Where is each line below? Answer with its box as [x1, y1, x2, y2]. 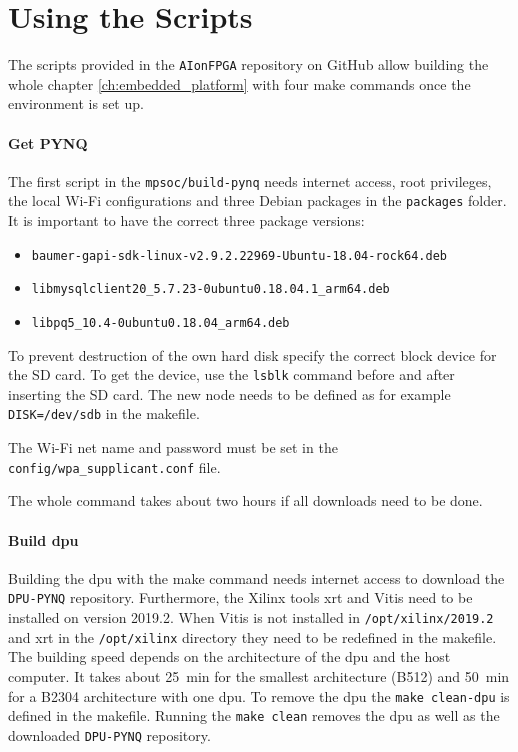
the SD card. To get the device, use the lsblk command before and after [8, 364, 455, 385]
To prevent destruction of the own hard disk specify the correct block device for [8, 344, 497, 365]
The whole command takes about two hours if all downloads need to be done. [8, 490, 483, 511]
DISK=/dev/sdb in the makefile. [8, 403, 200, 424]
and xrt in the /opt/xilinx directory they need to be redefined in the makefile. [8, 626, 497, 647]
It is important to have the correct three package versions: [8, 210, 365, 231]
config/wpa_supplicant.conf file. [8, 456, 221, 477]
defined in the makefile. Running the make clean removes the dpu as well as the [8, 705, 500, 726]
